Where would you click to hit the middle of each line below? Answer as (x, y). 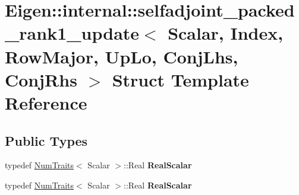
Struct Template (180, 79)
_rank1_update (72, 33)
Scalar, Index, (226, 33)
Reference (46, 102)
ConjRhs (41, 79)
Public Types (46, 140)
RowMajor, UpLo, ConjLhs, (122, 56)
